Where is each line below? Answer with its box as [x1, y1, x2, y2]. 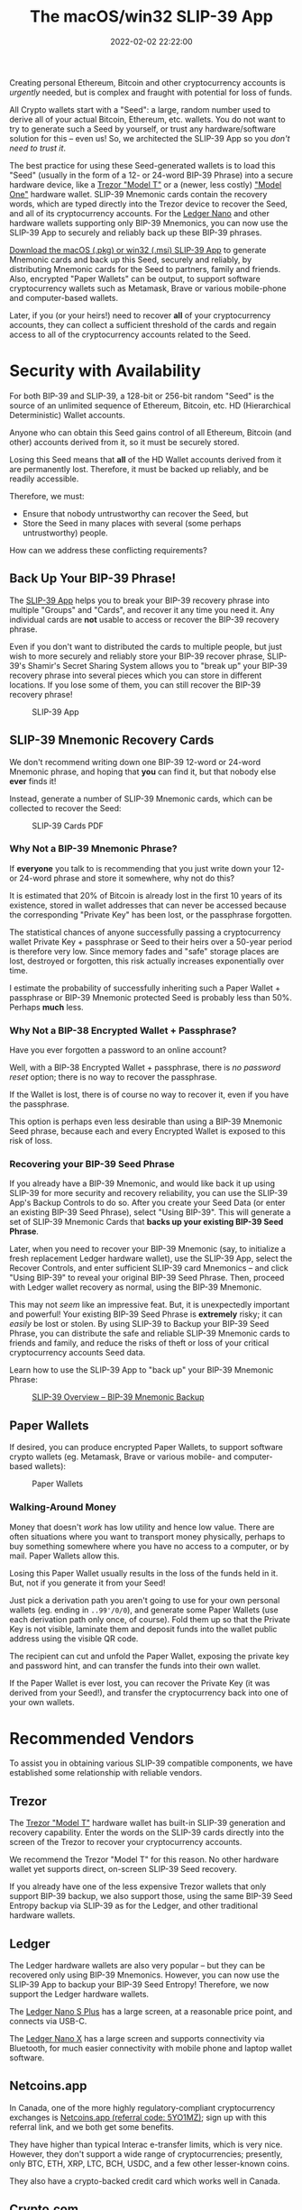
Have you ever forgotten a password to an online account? [9, 1045, 227, 1055]
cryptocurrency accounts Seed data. [9, 1347, 146, 1358]
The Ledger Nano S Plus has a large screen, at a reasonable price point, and [9, 2006, 293, 2017]
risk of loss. [9, 1136, 52, 1146]
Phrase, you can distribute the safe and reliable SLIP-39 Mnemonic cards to [9, 1328, 290, 1339]
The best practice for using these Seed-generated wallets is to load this [9, 160, 276, 170]
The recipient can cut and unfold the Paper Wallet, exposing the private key [9, 1650, 290, 1661]
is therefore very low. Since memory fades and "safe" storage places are [9, 945, 279, 956]
